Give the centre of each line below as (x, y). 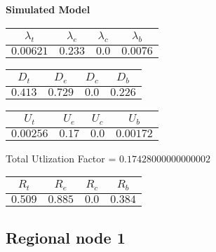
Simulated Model (48, 9)
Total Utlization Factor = (61, 158)
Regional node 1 (66, 237)
